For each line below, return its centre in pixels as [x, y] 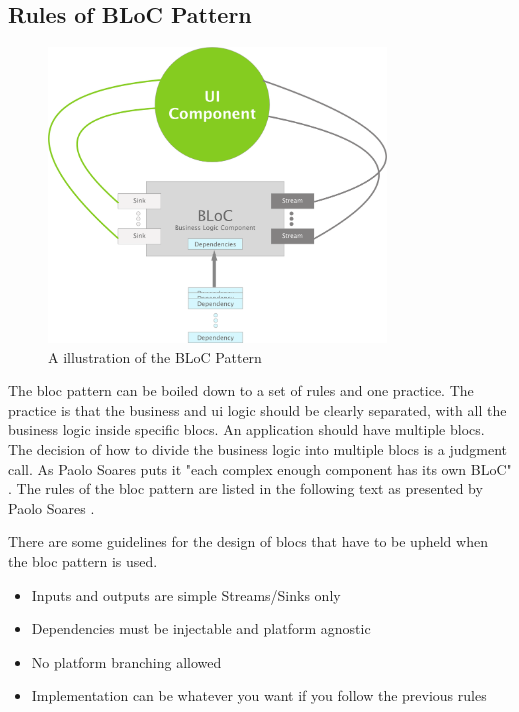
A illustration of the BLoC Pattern [155, 356]
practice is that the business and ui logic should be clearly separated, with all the [257, 409]
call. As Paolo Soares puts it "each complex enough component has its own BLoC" [260, 468]
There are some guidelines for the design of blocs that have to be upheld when [248, 541]
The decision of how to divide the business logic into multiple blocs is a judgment [258, 448]
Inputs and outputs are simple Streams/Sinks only [186, 594]
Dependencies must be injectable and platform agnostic [201, 628]
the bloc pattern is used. [83, 560]
